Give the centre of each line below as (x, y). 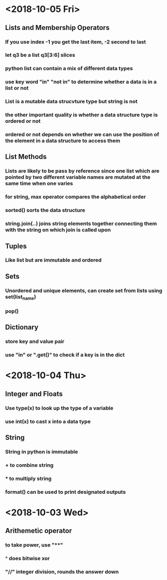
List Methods (26, 157)
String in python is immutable (42, 451)
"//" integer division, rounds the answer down (62, 572)
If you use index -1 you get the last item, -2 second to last (76, 42)
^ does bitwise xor (28, 559)
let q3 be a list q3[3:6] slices (40, 55)
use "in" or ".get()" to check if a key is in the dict (65, 355)
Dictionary (22, 327)
